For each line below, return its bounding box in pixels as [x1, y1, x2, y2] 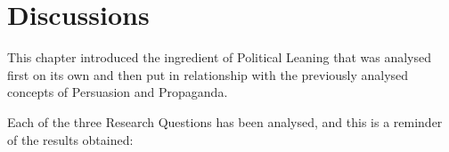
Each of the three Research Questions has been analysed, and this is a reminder [7, 112, 443, 131]
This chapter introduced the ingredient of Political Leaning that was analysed [7, 48, 431, 67]
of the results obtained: [7, 130, 134, 148]
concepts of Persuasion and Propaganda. [7, 83, 228, 101]
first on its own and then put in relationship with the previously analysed [7, 65, 409, 84]
